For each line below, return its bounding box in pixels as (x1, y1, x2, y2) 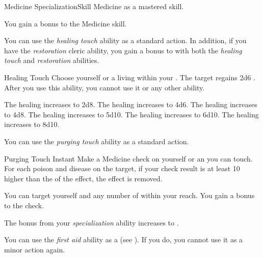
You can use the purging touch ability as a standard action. (4, 136, 189, 146)
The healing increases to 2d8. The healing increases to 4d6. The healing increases (4, 99, 257, 110)
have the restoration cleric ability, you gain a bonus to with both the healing (4, 45, 242, 55)
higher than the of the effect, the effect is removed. (4, 173, 163, 183)
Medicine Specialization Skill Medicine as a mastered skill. (4, 1, 184, 11)
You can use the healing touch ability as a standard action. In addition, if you (4, 35, 247, 46)
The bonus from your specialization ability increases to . (4, 217, 179, 228)
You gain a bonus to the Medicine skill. (4, 18, 127, 28)
